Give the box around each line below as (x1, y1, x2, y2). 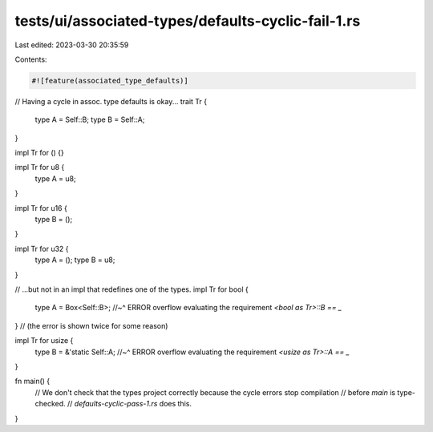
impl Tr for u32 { (14, 244, 69, 253)
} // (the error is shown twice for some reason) (14, 321, 168, 330)
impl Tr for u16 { (14, 203, 67, 212)
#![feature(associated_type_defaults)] (31, 76, 188, 85)
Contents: (14, 55, 47, 64)
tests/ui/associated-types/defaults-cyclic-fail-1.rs (14, 12, 361, 30)
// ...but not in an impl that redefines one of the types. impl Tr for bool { (14, 285, 249, 294)
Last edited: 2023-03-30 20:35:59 (14, 40, 129, 50)
